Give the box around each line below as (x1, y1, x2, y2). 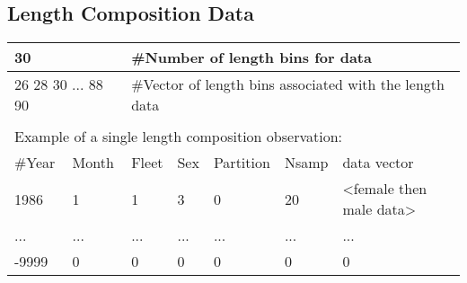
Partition (213, 152, 270, 173)
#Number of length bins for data (131, 47, 372, 68)
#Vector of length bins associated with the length (131, 74, 445, 95)
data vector (342, 152, 414, 173)
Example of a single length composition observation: (14, 126, 342, 147)
